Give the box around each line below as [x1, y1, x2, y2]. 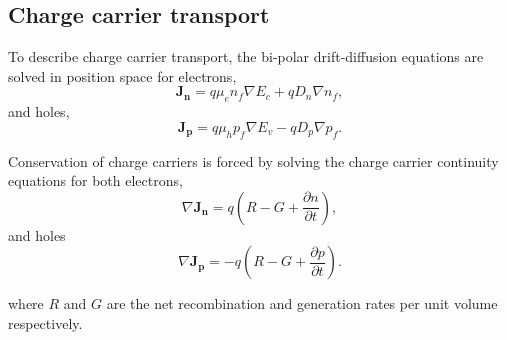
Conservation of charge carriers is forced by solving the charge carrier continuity [8, 150, 499, 171]
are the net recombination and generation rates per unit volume [106, 293, 498, 314]
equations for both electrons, [8, 170, 183, 191]
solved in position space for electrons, [8, 65, 237, 86]
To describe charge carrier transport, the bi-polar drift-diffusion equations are [8, 46, 484, 67]
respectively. [8, 312, 83, 333]
